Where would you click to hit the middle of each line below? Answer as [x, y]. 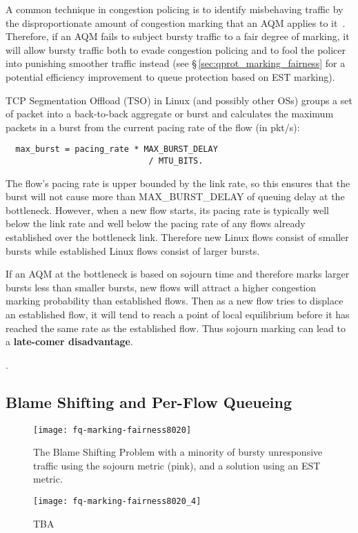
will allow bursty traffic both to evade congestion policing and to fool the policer [176, 49]
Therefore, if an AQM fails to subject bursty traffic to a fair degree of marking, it [178, 36]
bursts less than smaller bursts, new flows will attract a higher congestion [161, 287]
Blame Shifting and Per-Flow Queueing [149, 401]
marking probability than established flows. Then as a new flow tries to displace [175, 301]
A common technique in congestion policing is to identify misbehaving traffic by [175, 9]
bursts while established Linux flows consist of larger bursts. [133, 250]
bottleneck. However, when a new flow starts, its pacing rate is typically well [167, 210]
